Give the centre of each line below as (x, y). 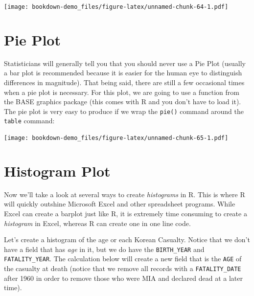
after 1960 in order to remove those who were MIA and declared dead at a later (123, 278)
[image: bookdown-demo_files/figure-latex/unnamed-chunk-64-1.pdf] (116, 7)
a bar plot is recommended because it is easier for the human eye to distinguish (123, 73)
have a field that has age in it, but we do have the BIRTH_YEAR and (104, 249)
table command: (29, 121)
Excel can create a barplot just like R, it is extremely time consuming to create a (126, 214)
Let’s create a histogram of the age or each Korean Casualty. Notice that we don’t (127, 239)
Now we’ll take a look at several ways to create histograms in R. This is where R (125, 194)
